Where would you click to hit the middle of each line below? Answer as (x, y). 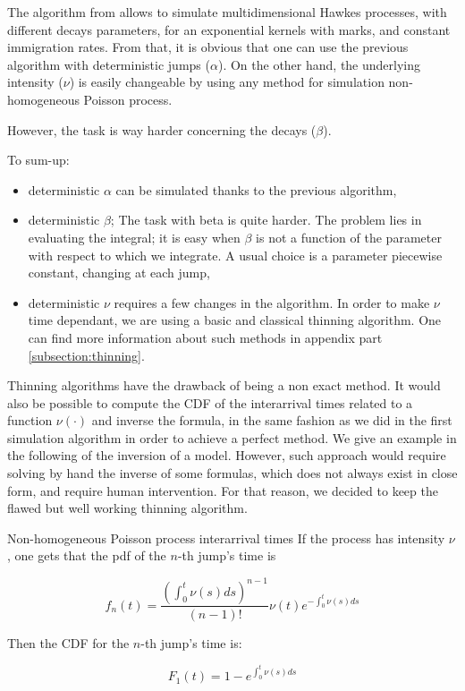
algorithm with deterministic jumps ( (109, 64)
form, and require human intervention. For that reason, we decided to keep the (223, 490)
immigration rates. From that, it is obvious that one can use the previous (208, 47)
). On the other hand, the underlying (319, 64)
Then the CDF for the (68, 642)
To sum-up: (38, 160)
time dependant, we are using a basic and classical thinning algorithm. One (235, 320)
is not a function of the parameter (349, 237)
